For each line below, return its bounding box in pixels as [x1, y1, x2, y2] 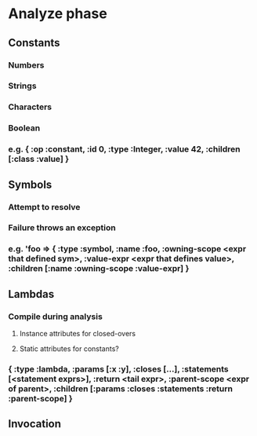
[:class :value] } [8, 154, 69, 165]
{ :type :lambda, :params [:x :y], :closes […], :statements [8, 363, 229, 374]
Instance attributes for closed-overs [19, 329, 136, 339]
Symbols [8, 178, 52, 191]
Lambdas [8, 288, 55, 301]
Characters [8, 101, 52, 112]
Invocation [8, 417, 61, 431]
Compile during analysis [8, 311, 103, 322]
